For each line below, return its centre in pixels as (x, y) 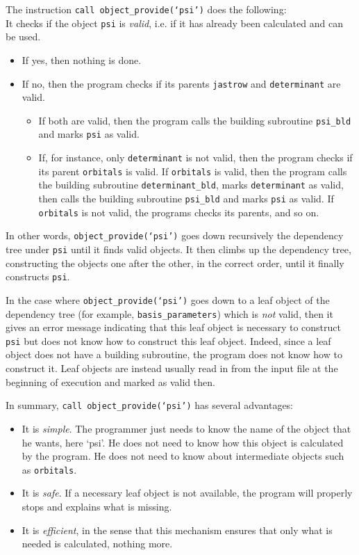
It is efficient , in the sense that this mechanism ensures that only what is (177, 530)
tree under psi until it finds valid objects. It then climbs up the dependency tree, (178, 249)
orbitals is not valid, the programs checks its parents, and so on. (179, 212)
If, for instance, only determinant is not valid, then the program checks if (195, 158)
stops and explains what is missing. (97, 506)
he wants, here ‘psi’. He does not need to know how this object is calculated (183, 442)
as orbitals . (49, 469)
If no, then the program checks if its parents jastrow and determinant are (181, 83)
